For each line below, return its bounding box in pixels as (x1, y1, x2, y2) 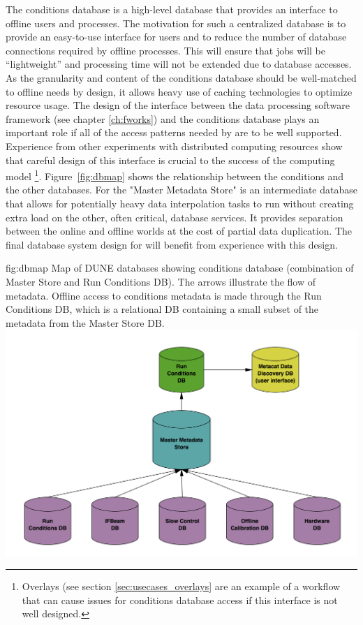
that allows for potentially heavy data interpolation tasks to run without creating (6, 196, 354, 210)
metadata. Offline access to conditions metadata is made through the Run (6, 288, 322, 302)
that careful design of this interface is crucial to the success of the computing (6, 152, 335, 167)
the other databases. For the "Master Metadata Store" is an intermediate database (6, 182, 357, 197)
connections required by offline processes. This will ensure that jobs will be (6, 43, 326, 57)
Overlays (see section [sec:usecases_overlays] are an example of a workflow (22, 579, 341, 594)
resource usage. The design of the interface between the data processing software (6, 98, 350, 112)
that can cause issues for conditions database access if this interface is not (22, 592, 338, 607)
